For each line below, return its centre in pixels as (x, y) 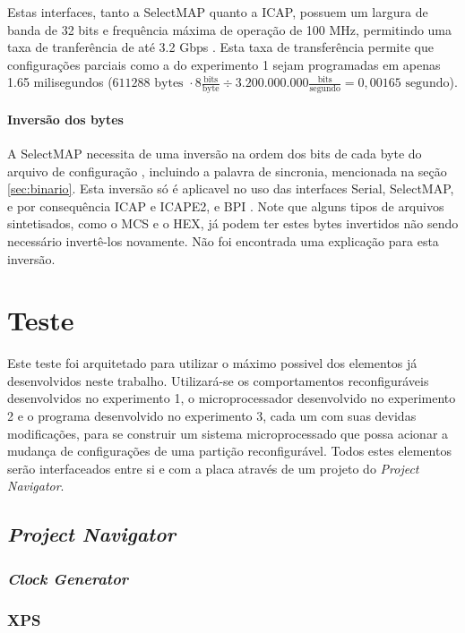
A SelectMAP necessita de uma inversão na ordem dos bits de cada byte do (215, 153)
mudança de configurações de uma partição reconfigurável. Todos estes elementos (229, 451)
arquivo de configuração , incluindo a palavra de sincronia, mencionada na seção (227, 171)
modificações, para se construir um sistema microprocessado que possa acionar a (228, 433)
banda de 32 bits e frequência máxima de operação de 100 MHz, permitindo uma (230, 29)
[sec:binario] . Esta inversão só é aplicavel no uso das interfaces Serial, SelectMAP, (231, 188)
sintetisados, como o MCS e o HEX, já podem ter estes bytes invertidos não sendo (233, 223)
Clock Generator (68, 578)
